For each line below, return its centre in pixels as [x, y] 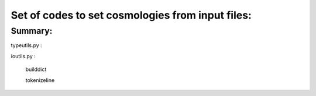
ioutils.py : [23, 56]
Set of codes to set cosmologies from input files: [131, 15]
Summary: [32, 31]
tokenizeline [40, 80]
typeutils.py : [26, 45]
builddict [36, 69]
